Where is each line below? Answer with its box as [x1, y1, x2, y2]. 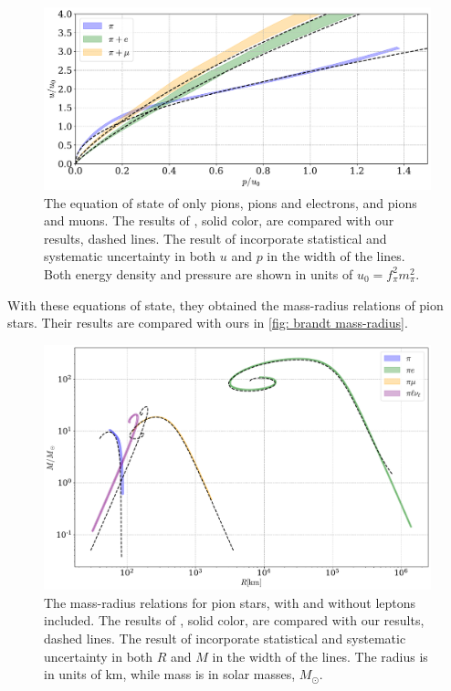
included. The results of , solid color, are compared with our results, [44, 611, 425, 630]
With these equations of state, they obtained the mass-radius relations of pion [7, 295, 444, 314]
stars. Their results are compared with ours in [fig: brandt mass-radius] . [7, 313, 408, 332]
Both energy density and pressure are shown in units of [44, 264, 353, 283]
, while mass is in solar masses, [122, 665, 296, 684]
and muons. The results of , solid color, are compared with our [44, 211, 394, 230]
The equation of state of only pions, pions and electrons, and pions [44, 193, 417, 212]
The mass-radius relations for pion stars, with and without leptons [44, 592, 416, 612]
